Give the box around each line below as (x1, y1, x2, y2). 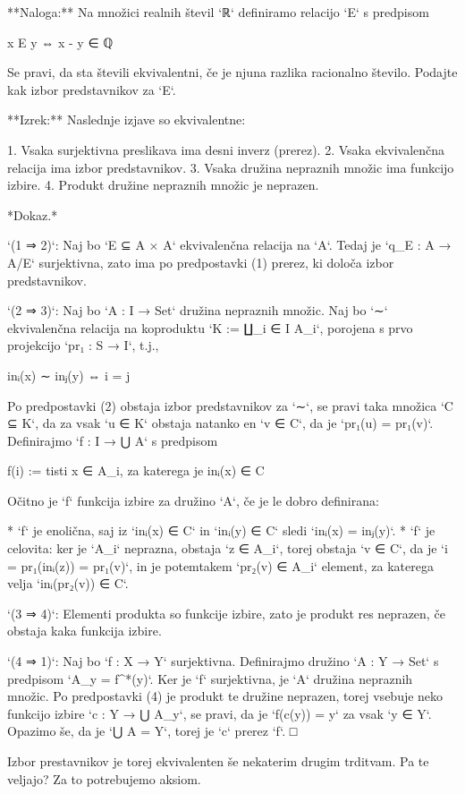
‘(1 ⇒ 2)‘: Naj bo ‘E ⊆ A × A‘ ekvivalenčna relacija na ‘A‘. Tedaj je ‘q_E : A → (7, 235, 452, 254)
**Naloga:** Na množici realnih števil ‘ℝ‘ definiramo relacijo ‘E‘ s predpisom (7, 3, 429, 21)
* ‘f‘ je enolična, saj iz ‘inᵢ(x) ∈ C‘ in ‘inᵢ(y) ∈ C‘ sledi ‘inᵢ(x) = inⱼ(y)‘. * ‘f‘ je (7, 521, 435, 540)
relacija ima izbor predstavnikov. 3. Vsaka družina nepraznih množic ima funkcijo (7, 158, 454, 176)
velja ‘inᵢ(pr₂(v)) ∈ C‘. (7, 574, 129, 593)
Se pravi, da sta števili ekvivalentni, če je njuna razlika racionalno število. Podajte (7, 63, 458, 81)
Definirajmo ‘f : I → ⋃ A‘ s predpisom (7, 431, 218, 449)
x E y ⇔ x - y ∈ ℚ (7, 32, 114, 51)
